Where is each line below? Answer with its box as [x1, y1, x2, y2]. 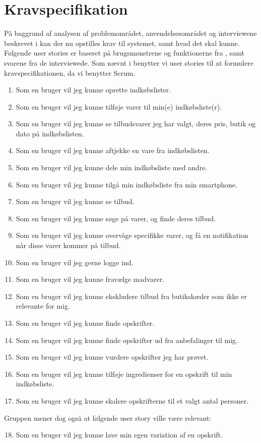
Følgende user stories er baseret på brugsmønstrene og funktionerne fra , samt [4, 47, 245, 58]
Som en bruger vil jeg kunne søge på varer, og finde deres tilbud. [16, 213, 216, 223]
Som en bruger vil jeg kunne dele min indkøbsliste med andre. [16, 162, 208, 173]
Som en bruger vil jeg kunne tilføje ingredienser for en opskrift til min [16, 368, 232, 379]
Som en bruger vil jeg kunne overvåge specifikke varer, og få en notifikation [16, 230, 248, 240]
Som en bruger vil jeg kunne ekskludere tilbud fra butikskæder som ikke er [16, 290, 247, 301]
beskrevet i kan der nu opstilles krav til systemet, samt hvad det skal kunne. [4, 37, 240, 48]
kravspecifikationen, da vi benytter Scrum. [4, 67, 136, 78]
